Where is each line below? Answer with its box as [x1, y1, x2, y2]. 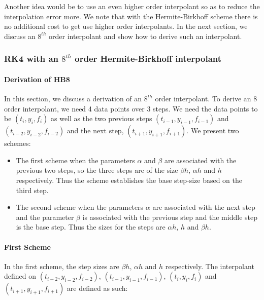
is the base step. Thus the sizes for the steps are [16, 221, 166, 232]
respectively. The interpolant [165, 260, 254, 271]
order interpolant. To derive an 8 [155, 93, 257, 104]
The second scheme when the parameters [16, 202, 144, 212]
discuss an [4, 30, 36, 41]
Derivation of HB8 [4, 73, 70, 84]
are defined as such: [67, 283, 128, 293]
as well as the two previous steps [50, 113, 152, 124]
